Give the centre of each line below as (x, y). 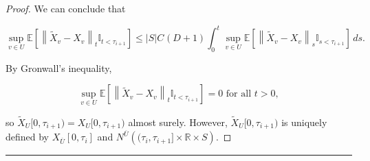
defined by (28, 137)
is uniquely (304, 122)
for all (239, 94)
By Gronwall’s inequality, (59, 67)
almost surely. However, (178, 122)
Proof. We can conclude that (66, 8)
